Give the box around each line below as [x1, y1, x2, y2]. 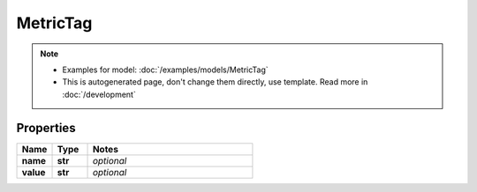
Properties [16, 120, 76, 136]
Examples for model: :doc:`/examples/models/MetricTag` [62, 64, 269, 75]
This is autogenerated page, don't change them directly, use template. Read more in [62, 77, 368, 87]
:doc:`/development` [62, 89, 136, 100]
